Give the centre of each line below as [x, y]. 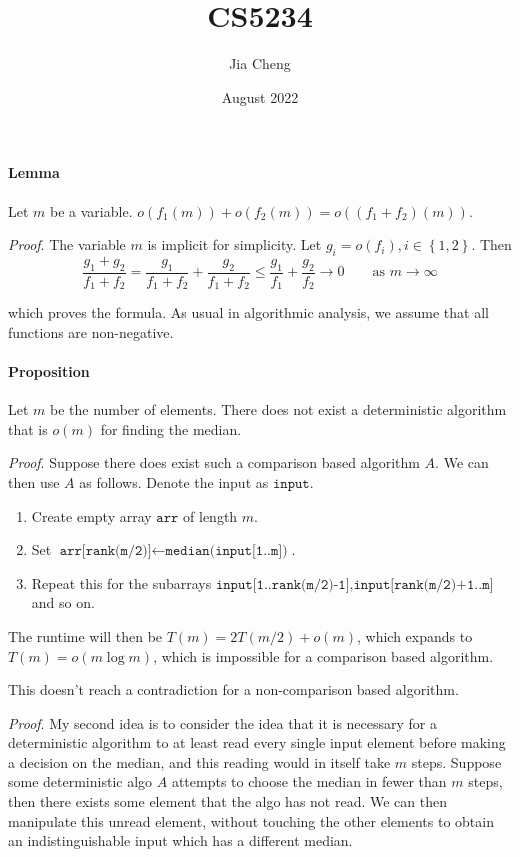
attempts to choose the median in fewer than [309, 781]
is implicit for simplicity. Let [234, 244]
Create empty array [91, 515]
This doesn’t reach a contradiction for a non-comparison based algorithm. [233, 689]
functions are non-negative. [91, 331]
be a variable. [91, 210]
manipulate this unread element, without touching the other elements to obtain [251, 820]
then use [34, 481]
